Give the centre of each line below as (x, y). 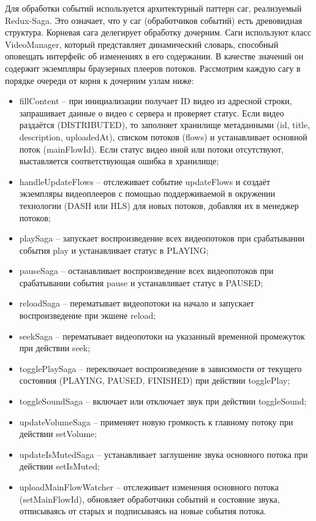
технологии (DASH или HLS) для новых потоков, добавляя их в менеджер (159, 205)
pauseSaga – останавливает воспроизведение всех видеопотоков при (146, 271)
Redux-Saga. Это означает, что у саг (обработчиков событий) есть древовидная (154, 20)
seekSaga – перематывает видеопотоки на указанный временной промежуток (162, 336)
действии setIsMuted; (59, 466)
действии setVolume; (58, 434)
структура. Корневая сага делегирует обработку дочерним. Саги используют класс (158, 32)
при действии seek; (55, 348)
